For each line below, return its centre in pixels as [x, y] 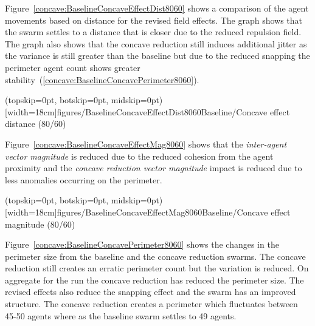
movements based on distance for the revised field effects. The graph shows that [154, 20]
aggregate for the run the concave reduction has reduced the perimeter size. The [154, 280]
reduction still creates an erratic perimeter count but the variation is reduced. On [157, 268]
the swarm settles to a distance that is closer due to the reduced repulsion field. [153, 32]
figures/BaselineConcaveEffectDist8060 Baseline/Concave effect [173, 111]
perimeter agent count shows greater [73, 67]
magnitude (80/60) [40, 224]
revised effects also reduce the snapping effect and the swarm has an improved [151, 292]
